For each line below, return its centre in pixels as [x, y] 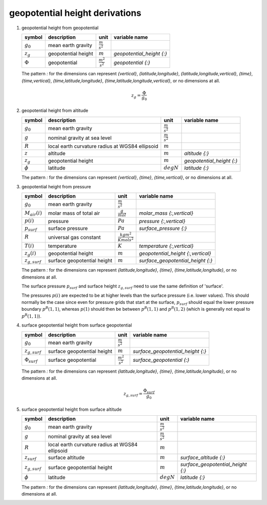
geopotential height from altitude [55, 111]
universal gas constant [74, 237]
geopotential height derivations [75, 13]
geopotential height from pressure [56, 186]
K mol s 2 [126, 240]
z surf [30, 458]
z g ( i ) [30, 253]
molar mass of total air [74, 213]
